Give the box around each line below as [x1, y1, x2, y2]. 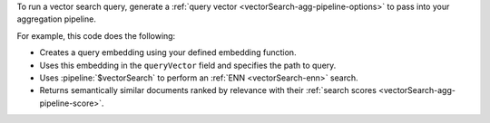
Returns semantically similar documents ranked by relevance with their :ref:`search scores [39, 85, 377, 96]
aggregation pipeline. [16, 14, 97, 24]
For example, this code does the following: [16, 30, 176, 41]
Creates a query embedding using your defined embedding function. [39, 47, 297, 58]
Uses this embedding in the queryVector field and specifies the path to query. [39, 60, 337, 71]
